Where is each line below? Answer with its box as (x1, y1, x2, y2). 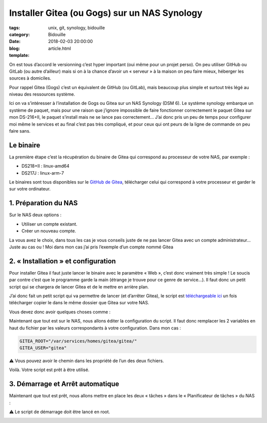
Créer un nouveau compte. (21, 228, 77, 234)
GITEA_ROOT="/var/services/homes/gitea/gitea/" (19, 338, 137, 344)
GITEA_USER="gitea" (19, 345, 67, 351)
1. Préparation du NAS (9, 199, 78, 207)
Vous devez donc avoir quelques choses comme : (9, 309, 111, 315)
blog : (9, 45, 20, 51)
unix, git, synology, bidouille (48, 25, 105, 31)
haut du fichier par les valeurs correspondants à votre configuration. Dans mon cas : (9, 325, 181, 331)
